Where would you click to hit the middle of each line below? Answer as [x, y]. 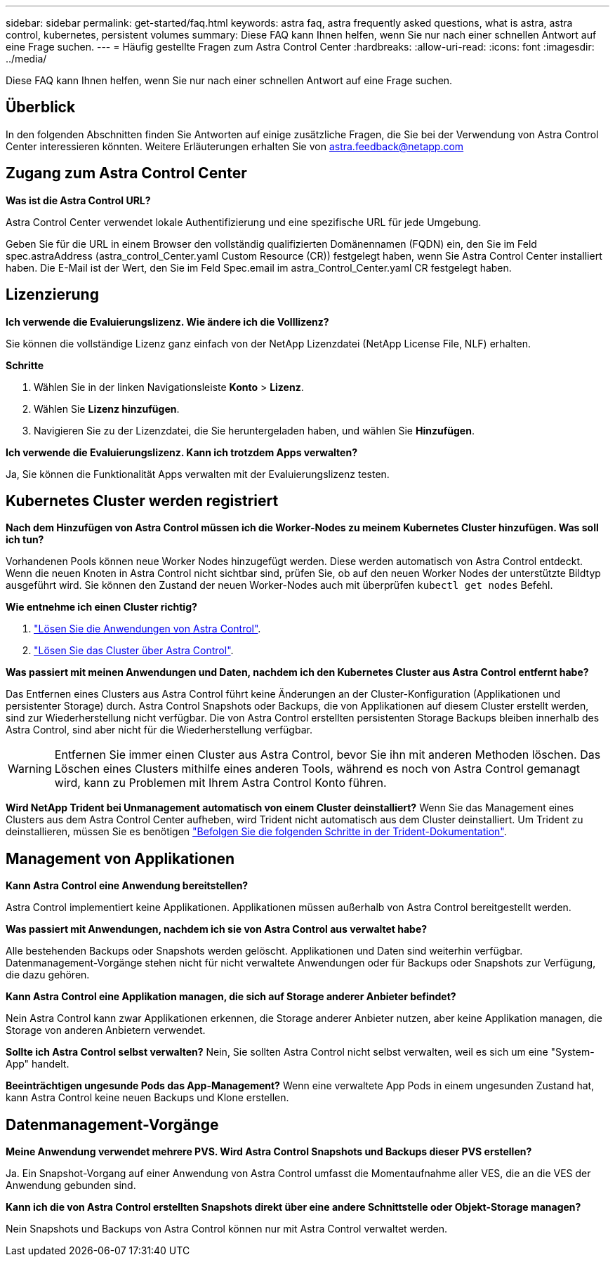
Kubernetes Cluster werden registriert [142, 500]
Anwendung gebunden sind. [71, 1185]
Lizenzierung [52, 295]
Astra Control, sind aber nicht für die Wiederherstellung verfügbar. [159, 730]
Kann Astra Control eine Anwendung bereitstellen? [127, 886]
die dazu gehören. [48, 975]
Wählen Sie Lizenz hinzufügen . [107, 409]
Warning [30, 769]
